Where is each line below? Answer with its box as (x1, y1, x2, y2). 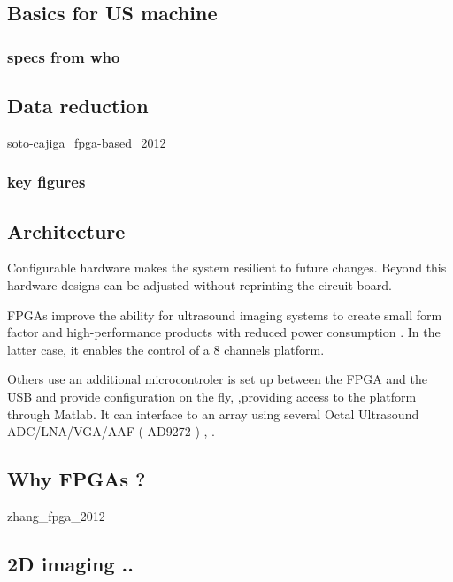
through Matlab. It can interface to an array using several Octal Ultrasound (7, 404, 419, 423)
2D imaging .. (7, 550, 134, 577)
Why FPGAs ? (7, 465, 146, 493)
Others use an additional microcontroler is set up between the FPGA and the (7, 370, 428, 388)
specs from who (7, 45, 120, 67)
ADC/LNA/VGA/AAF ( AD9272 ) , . (7, 422, 215, 440)
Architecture (7, 217, 126, 244)
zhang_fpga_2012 (7, 507, 105, 525)
